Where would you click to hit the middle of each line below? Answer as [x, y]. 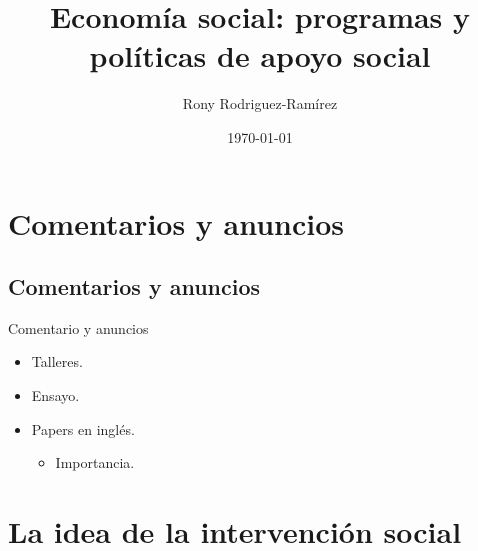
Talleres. [57, 361]
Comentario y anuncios [78, 327]
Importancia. [95, 462]
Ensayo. [55, 395]
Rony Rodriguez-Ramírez [260, 103]
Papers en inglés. [83, 428]
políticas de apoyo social [260, 55]
